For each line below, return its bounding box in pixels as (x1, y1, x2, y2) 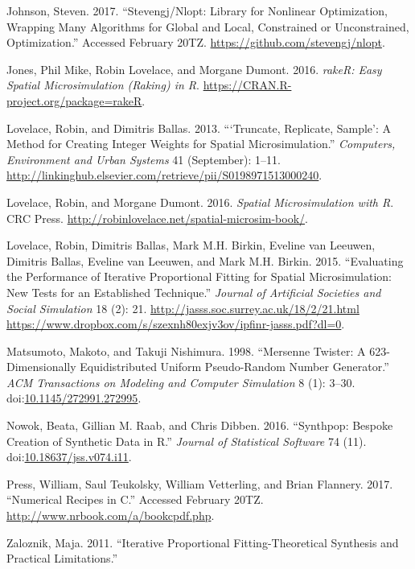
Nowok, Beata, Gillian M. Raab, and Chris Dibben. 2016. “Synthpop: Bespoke (6, 417, 393, 434)
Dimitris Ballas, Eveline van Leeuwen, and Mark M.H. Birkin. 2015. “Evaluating (6, 252, 404, 269)
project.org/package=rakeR (6, 92, 142, 109)
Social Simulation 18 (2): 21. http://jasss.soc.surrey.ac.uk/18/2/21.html (6, 299, 360, 316)
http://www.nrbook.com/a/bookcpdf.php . (6, 507, 215, 524)
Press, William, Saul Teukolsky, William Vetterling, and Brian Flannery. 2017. (6, 475, 393, 492)
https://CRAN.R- (203, 76, 292, 93)
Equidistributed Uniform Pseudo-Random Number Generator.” (80, 358, 389, 375)
